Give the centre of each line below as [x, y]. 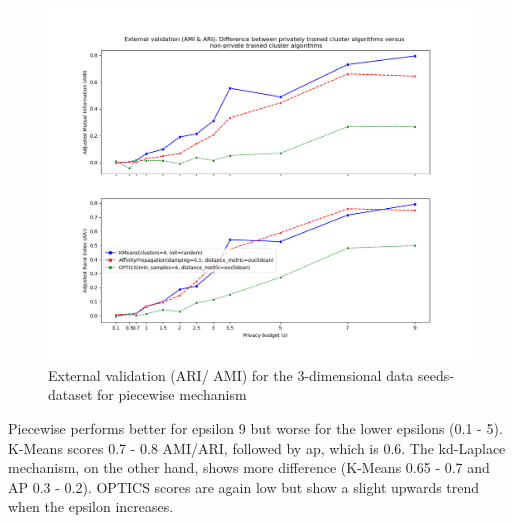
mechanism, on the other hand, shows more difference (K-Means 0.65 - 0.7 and [249, 467]
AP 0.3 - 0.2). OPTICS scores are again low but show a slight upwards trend [244, 486]
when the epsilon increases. [91, 506]
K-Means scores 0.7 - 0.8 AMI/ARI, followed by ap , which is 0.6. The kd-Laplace [257, 447]
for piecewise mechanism [172, 394]
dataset [70, 394]
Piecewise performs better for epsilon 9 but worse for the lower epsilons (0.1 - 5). [255, 427]
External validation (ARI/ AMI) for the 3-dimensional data [231, 374]
